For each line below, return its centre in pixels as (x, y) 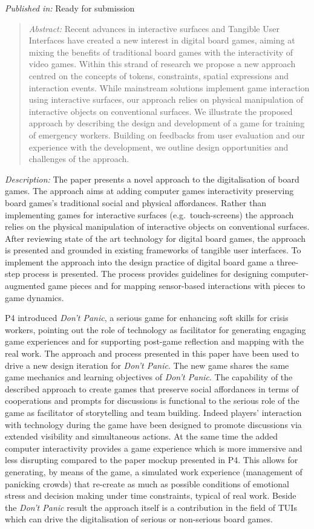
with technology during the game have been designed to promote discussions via (153, 424)
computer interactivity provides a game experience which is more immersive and (154, 448)
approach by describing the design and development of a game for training (167, 123)
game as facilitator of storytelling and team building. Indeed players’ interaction (153, 412)
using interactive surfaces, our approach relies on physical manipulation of (166, 99)
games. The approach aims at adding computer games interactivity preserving (149, 191)
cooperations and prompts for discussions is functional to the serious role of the (152, 401)
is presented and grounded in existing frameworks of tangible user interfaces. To (153, 250)
